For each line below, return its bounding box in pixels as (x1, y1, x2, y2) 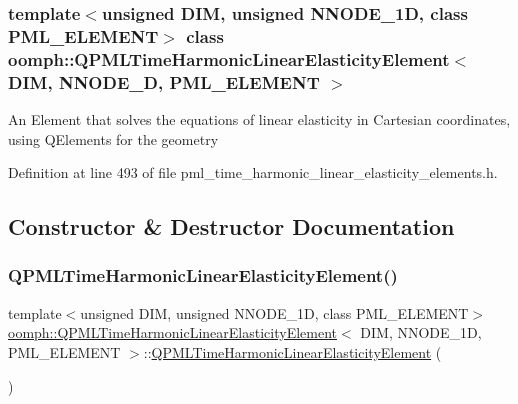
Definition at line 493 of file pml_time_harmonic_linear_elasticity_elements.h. (8, 162, 498, 183)
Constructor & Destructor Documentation (8, 211, 455, 242)
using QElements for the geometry (8, 128, 219, 149)
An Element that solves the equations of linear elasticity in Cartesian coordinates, (8, 108, 511, 129)
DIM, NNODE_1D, (360, 322, 482, 343)
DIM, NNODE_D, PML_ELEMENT (8, 69, 320, 94)
